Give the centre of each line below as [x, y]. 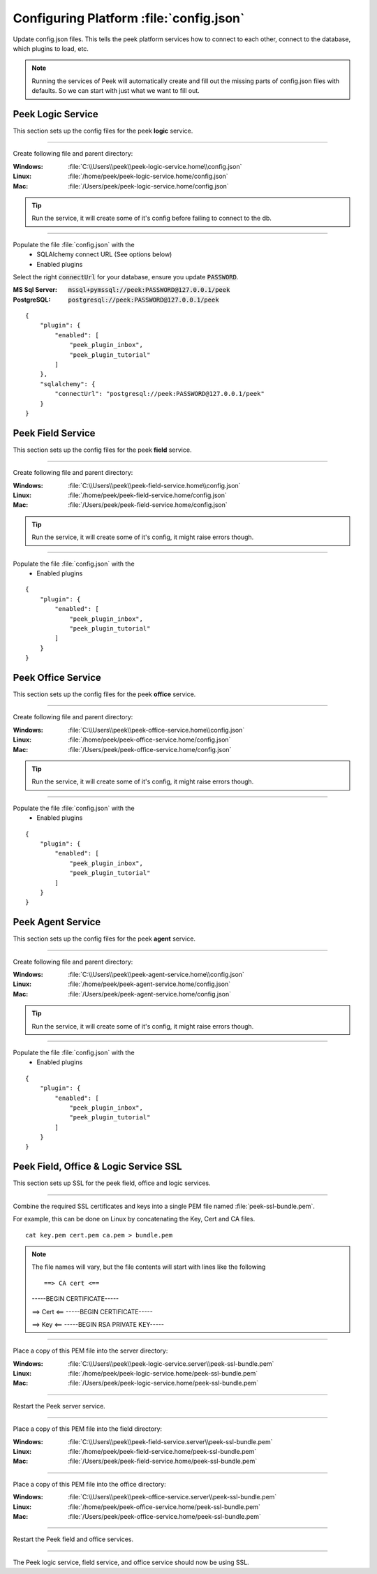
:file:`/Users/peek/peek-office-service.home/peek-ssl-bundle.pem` [165, 1516]
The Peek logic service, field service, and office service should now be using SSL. [131, 1562]
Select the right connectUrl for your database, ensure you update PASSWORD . [126, 277]
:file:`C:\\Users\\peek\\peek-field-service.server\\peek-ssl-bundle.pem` [170, 1441]
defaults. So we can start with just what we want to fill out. [116, 91]
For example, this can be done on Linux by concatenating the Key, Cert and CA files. [134, 1219]
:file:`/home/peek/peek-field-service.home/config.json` [147, 495]
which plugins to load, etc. [51, 48]
